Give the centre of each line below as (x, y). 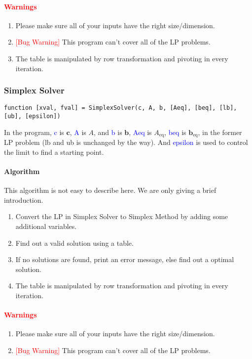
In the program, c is (34, 132)
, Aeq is (140, 132)
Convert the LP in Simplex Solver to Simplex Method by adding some (122, 216)
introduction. (24, 200)
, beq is (175, 132)
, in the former (220, 132)
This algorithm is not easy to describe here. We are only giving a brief (110, 190)
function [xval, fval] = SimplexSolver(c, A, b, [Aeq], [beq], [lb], (121, 108)
